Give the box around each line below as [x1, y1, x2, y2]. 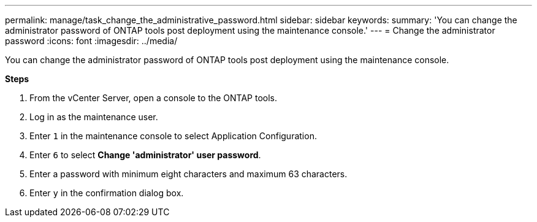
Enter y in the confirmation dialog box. [29, 188, 184, 198]
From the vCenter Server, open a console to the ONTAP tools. [29, 93, 278, 103]
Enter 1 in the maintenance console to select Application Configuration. [29, 131, 317, 141]
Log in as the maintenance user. [29, 112, 158, 122]
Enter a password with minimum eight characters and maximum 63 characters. [29, 169, 348, 179]
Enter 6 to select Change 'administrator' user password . [29, 150, 261, 160]
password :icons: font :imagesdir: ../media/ [5, 36, 178, 46]
